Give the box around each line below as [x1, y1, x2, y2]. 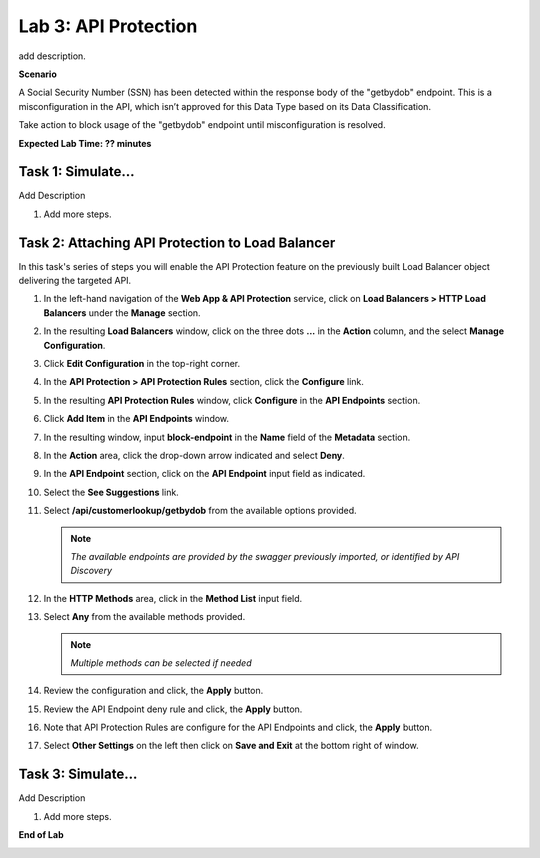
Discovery [70, 565, 113, 577]
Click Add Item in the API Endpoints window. [43, 413, 230, 425]
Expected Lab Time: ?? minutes [18, 137, 152, 149]
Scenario [18, 68, 57, 80]
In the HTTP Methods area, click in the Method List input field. [43, 592, 303, 604]
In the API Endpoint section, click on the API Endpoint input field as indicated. [43, 468, 366, 480]
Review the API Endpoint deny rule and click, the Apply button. [43, 703, 303, 715]
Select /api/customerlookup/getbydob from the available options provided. [43, 505, 357, 517]
